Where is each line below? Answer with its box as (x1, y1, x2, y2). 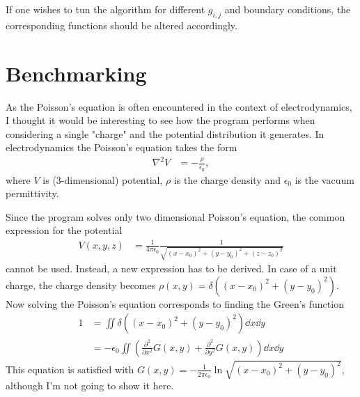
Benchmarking (6, 59, 147, 87)
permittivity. (6, 186, 59, 201)
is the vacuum (295, 172, 354, 187)
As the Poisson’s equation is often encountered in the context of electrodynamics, (6, 99, 352, 114)
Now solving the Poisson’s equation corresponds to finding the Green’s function (6, 296, 344, 311)
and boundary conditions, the (224, 2, 351, 16)
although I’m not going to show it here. (6, 378, 174, 393)
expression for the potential (6, 223, 123, 238)
